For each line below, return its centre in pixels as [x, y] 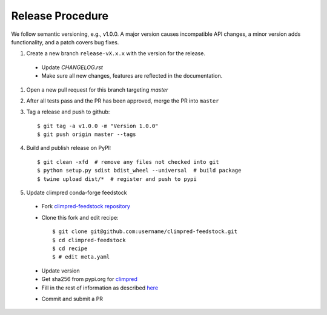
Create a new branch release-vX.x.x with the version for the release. [116, 53]
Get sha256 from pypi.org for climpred [89, 279]
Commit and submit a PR [72, 299]
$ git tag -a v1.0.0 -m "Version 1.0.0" [98, 126]
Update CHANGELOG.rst [72, 67]
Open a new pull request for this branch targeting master [97, 90]
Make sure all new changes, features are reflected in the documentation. [132, 76]
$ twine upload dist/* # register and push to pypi [117, 179]
